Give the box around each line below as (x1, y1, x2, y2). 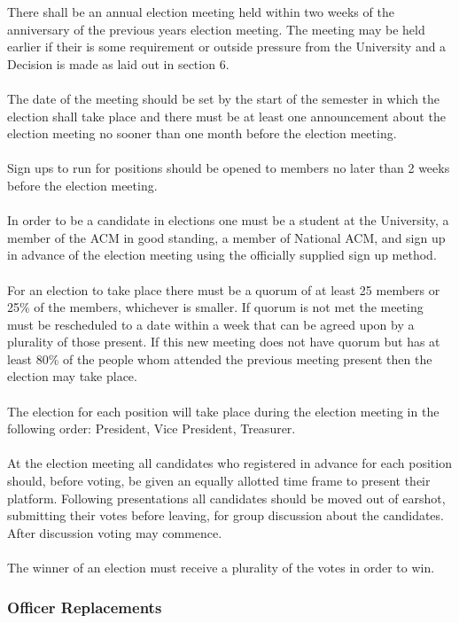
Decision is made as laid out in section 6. (7, 54, 229, 73)
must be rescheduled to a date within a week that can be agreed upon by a (7, 315, 415, 333)
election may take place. (7, 367, 137, 385)
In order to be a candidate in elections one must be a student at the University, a (7, 211, 449, 230)
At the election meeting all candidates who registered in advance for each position (7, 454, 452, 472)
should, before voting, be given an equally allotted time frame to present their (7, 471, 431, 490)
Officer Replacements (7, 596, 162, 618)
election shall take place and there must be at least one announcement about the (7, 106, 446, 125)
